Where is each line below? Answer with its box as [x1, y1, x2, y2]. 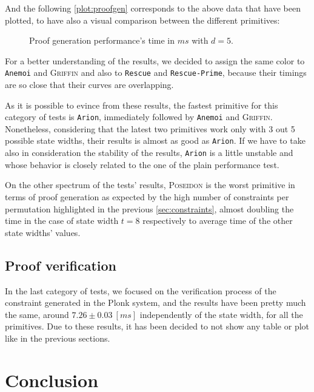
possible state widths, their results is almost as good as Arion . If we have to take [5, 134, 306, 147]
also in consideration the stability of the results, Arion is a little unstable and [5, 146, 293, 159]
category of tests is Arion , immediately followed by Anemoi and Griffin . [5, 110, 273, 123]
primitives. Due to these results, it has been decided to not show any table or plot [5, 320, 310, 333]
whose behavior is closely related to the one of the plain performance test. [5, 158, 279, 171]
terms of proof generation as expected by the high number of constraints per [5, 190, 289, 203]
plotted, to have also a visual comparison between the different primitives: [5, 13, 280, 26]
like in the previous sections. [5, 331, 110, 344]
